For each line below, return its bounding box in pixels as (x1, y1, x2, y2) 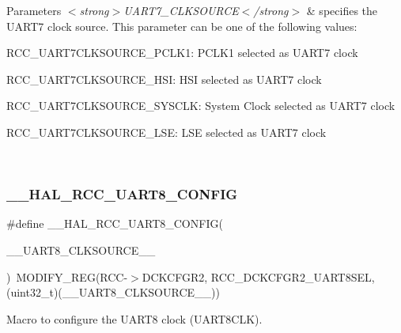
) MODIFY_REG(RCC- (6, 268, 128, 285)
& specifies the (306, 2, 378, 18)
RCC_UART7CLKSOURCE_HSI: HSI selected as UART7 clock (6, 70, 322, 87)
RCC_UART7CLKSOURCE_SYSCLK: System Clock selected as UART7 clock (6, 97, 395, 114)
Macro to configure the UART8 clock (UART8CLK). (6, 310, 263, 327)
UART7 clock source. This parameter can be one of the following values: (6, 17, 357, 34)
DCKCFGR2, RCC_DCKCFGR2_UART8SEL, (142, 268, 375, 285)
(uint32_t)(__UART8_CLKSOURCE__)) (6, 284, 220, 301)
